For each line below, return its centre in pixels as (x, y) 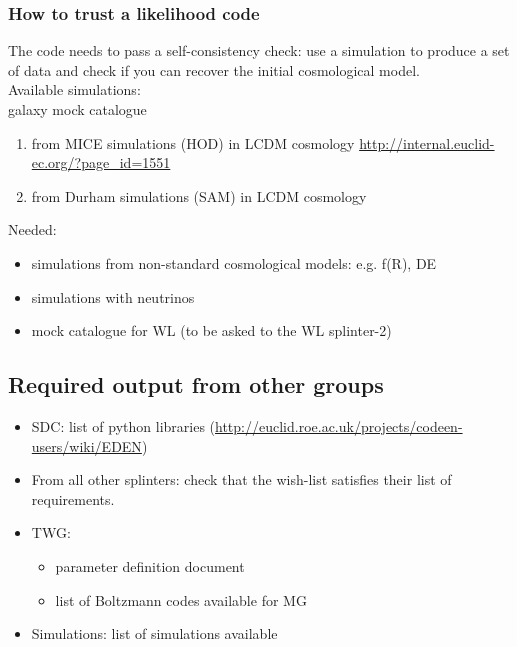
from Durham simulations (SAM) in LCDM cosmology (199, 195)
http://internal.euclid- (427, 142)
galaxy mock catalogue (77, 109)
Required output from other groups (196, 384)
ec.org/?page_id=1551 (101, 162)
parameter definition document (150, 565)
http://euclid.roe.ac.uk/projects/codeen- (339, 425)
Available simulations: (74, 89)
